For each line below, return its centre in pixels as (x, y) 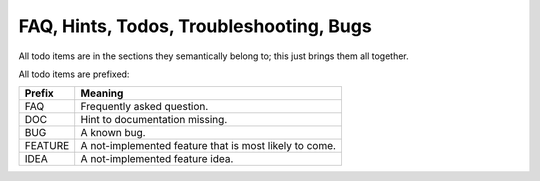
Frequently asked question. (144, 107)
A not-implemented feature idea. (157, 159)
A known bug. (113, 133)
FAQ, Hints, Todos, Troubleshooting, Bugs (195, 26)
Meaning (102, 93)
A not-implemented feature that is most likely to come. (208, 146)
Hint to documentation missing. (154, 120)
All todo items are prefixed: (74, 74)
